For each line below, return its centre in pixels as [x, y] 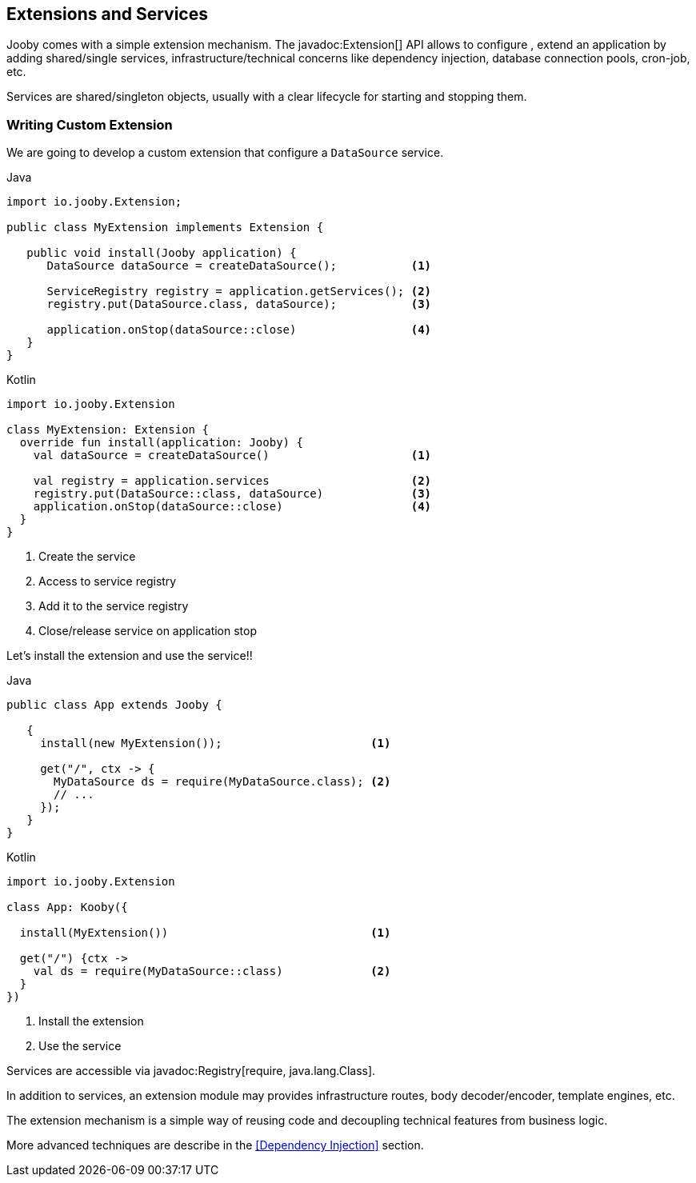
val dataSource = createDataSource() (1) [232, 456]
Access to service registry [108, 582]
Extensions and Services [107, 14]
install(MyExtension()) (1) [205, 933]
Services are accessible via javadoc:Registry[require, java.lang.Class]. [191, 1071]
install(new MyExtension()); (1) [216, 743]
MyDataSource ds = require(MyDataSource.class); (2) [222, 782]
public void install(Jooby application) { [162, 253]
